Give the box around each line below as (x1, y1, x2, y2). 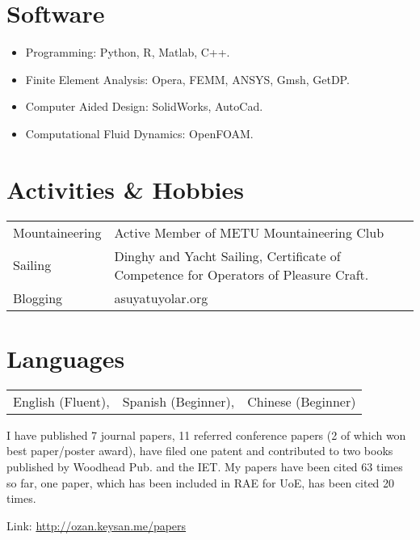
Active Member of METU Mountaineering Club (114, 222, 384, 242)
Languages (6, 341, 125, 374)
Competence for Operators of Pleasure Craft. (114, 264, 369, 284)
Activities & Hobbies (6, 172, 245, 205)
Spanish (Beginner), (122, 391, 235, 411)
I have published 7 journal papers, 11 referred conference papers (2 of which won (6, 426, 406, 443)
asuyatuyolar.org (114, 288, 208, 307)
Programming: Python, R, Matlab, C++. (25, 44, 230, 61)
